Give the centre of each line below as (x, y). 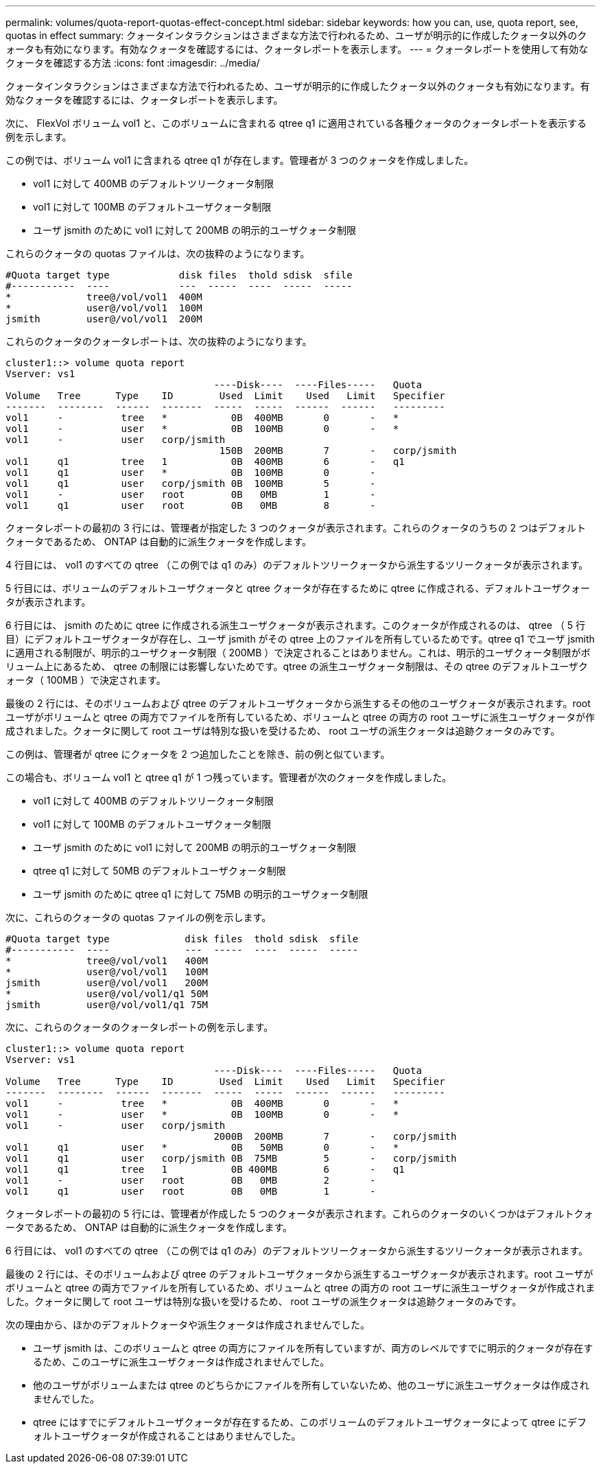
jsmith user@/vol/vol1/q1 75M (107, 1005)
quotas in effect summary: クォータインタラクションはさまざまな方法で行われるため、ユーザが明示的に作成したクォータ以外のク (296, 35)
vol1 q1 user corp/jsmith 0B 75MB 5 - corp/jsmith (231, 1158)
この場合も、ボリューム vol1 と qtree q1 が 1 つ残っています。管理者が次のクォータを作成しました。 (229, 777)
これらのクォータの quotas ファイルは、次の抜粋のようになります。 (158, 253)
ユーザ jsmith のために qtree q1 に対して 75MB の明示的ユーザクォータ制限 (201, 894)
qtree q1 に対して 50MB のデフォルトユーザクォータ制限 (160, 871)
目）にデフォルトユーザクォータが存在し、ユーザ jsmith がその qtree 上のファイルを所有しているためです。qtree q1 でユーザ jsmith (300, 639)
